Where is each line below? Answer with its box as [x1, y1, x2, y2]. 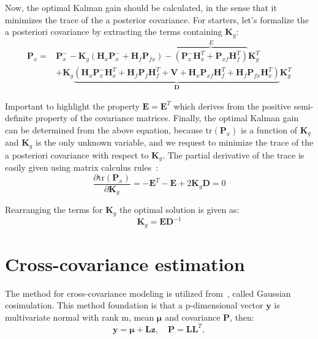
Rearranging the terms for [5, 203, 103, 216]
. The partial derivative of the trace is [162, 148, 305, 161]
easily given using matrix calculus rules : [5, 161, 159, 174]
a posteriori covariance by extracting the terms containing [5, 25, 222, 38]
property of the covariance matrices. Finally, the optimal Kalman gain [35, 111, 299, 124]
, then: [230, 310, 254, 323]
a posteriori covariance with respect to [5, 148, 149, 161]
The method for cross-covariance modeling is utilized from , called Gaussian [5, 286, 291, 299]
